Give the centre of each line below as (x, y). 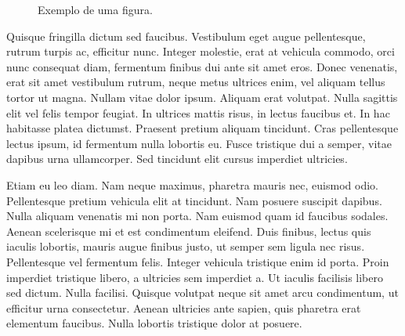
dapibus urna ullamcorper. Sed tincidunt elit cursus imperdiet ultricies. (177, 159)
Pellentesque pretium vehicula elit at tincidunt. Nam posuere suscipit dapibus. (194, 200)
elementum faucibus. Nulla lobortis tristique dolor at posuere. (154, 323)
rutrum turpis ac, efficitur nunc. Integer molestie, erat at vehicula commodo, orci (201, 51)
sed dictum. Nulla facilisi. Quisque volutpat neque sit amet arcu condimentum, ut (202, 293)
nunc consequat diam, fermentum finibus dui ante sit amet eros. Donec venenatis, (202, 66)
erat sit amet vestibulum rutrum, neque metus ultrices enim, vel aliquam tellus (196, 82)
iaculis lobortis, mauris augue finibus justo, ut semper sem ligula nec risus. (186, 246)
